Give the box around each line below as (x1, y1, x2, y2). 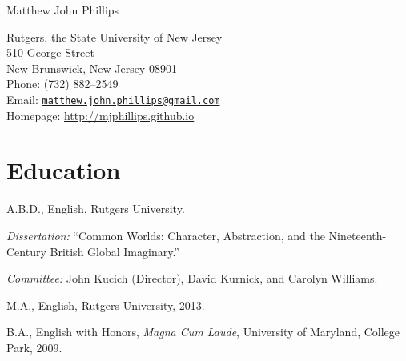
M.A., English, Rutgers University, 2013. (6, 296, 205, 313)
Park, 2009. (6, 339, 62, 355)
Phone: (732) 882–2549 (6, 75, 119, 92)
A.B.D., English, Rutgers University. (6, 200, 185, 217)
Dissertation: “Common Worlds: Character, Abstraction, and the (6, 227, 325, 243)
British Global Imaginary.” (50, 243, 179, 259)
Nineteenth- (328, 227, 387, 243)
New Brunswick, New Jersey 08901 (6, 59, 177, 76)
